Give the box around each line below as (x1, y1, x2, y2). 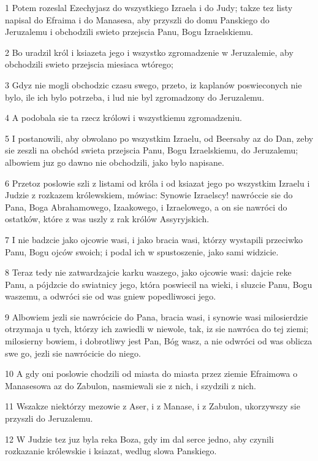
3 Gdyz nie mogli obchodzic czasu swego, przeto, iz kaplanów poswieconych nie (5, 78, 302, 91)
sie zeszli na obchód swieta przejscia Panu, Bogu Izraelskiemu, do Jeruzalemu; (5, 144, 298, 157)
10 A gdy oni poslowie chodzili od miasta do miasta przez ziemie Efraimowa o (5, 367, 298, 380)
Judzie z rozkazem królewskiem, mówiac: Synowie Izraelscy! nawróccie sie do (5, 188, 293, 201)
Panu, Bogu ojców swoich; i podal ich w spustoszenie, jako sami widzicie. (5, 245, 279, 258)
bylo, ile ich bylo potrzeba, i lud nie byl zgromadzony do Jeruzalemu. (5, 90, 265, 103)
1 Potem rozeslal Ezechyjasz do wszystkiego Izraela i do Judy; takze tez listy (5, 1, 293, 14)
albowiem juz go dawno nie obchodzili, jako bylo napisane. (5, 155, 224, 168)
